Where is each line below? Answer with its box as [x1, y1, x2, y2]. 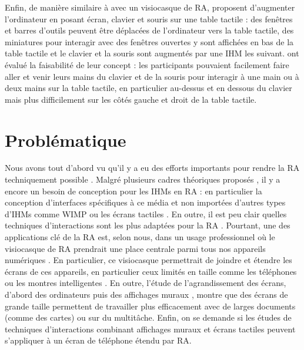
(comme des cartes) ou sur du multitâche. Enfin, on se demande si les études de [5, 311, 292, 324]
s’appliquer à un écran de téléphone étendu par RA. [5, 334, 192, 346]
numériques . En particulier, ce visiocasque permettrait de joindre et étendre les [5, 254, 292, 266]
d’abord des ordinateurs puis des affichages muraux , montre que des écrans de [5, 288, 288, 300]
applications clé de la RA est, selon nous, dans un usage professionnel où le [5, 231, 275, 243]
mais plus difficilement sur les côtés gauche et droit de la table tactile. [5, 93, 257, 105]
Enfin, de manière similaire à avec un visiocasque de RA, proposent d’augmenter [5, 1, 295, 13]
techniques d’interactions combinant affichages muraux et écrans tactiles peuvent [5, 322, 296, 335]
